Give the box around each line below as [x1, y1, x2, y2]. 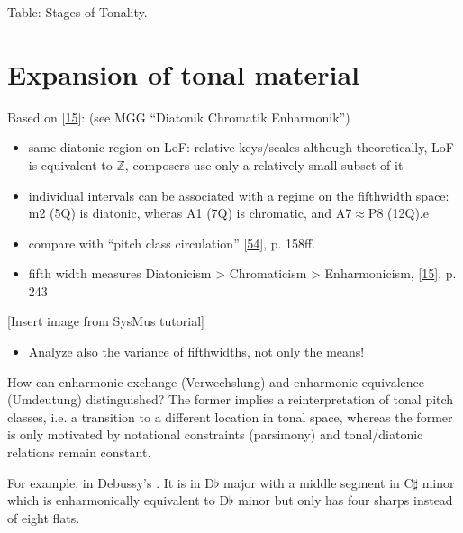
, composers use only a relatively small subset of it [124, 155, 404, 174]
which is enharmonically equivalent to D [7, 491, 230, 510]
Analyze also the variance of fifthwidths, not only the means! [28, 342, 365, 361]
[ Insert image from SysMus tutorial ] [7, 312, 204, 330]
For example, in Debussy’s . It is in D [7, 473, 214, 492]
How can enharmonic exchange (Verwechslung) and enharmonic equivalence [7, 372, 424, 391]
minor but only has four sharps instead [238, 491, 453, 510]
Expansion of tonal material [7, 55, 359, 92]
